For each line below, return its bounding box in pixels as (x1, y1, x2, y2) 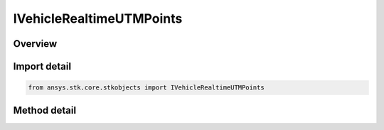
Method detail (13, 104, 77, 117)
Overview (13, 38, 58, 50)
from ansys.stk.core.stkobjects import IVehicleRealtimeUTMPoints (28, 84, 265, 92)
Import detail (13, 60, 71, 72)
